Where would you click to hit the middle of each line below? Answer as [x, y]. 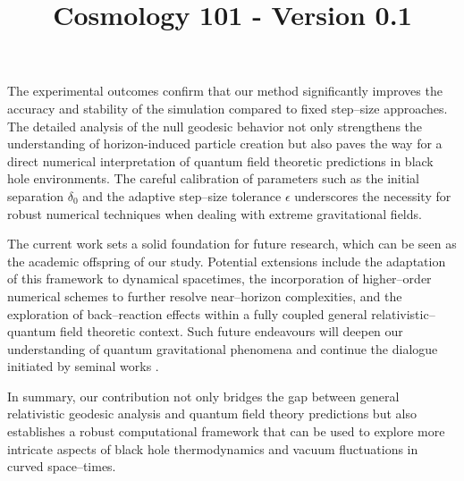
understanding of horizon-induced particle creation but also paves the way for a [225, 143]
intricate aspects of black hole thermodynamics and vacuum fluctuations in [213, 448]
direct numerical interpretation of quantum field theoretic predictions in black [220, 160]
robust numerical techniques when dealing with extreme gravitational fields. [215, 213]
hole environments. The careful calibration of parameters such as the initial [213, 178]
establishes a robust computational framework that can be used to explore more [226, 431]
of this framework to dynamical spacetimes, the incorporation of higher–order [219, 278]
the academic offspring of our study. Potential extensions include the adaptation [227, 261]
